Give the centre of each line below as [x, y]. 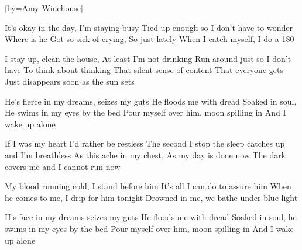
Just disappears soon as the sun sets [70, 81]
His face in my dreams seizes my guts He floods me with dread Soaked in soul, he [151, 217]
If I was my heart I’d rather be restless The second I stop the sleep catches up [145, 143]
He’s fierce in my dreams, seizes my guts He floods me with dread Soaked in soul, [151, 101]
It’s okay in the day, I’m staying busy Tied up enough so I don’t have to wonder [149, 27]
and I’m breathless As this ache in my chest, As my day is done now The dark [145, 154]
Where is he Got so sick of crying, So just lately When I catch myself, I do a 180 [150, 39]
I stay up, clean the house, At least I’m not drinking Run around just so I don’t [148, 58]
